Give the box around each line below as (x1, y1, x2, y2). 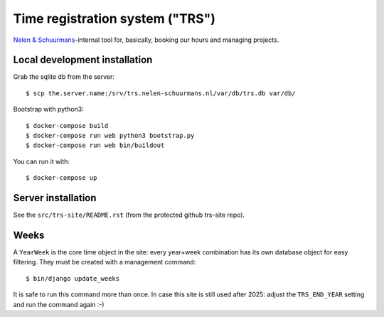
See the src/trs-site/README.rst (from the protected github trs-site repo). (13, 210, 245, 220)
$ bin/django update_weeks (26, 274, 120, 282)
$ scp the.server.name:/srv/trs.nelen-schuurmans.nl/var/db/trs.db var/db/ (26, 89, 296, 97)
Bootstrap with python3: (13, 105, 85, 114)
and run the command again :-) (13, 300, 105, 308)
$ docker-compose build (26, 122, 109, 129)
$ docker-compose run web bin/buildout (26, 141, 165, 149)
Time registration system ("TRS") (13, 11, 216, 26)
